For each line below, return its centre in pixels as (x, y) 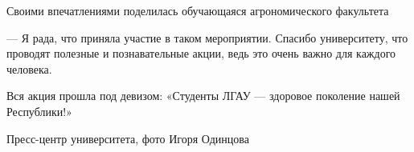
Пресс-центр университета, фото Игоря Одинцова (128, 138)
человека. (29, 68)
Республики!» (39, 111)
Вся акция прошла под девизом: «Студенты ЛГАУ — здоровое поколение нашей (203, 96)
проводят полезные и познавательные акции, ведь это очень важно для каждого (201, 53)
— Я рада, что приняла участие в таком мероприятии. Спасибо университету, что (207, 37)
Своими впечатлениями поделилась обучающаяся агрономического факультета (198, 10)
